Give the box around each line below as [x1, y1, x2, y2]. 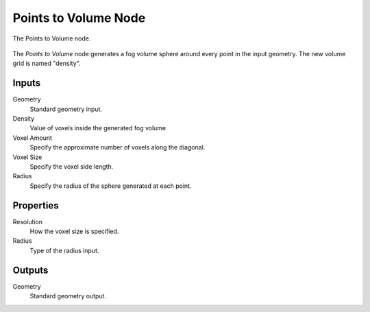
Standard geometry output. [29, 292, 106, 300]
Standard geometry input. [29, 105, 103, 113]
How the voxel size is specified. [29, 227, 119, 236]
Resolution [12, 217, 43, 226]
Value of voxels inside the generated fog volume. [29, 124, 168, 132]
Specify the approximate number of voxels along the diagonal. [29, 143, 206, 152]
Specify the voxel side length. [29, 162, 114, 171]
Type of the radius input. [29, 246, 99, 254]
